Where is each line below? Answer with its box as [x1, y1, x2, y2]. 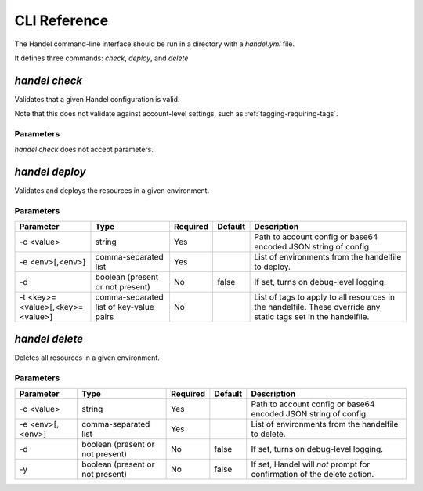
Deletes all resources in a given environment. [14, 353, 160, 362]
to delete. [251, 428, 286, 439]
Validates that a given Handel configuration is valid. [14, 94, 180, 104]
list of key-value [95, 302, 154, 313]
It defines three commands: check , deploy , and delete [14, 53, 189, 63]
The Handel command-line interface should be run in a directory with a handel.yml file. [14, 39, 295, 49]
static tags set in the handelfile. [254, 311, 370, 322]
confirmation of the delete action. [251, 469, 374, 480]
